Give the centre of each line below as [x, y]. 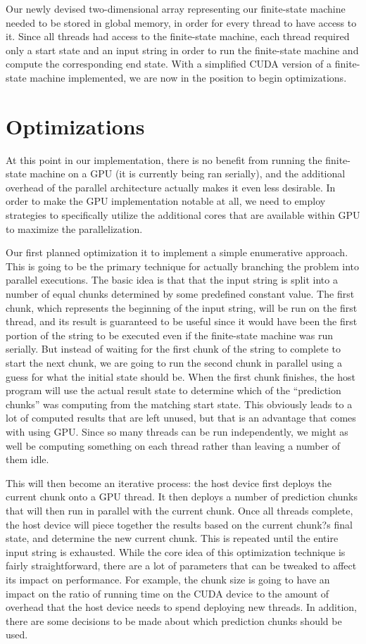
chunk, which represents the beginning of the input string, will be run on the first [182, 307]
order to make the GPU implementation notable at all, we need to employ [166, 201]
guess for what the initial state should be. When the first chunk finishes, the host [181, 376]
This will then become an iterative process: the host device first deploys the [169, 482]
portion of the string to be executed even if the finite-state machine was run [170, 335]
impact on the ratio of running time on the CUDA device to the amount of [168, 593]
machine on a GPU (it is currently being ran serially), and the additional [188, 173]
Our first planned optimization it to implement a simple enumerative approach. [177, 252]
